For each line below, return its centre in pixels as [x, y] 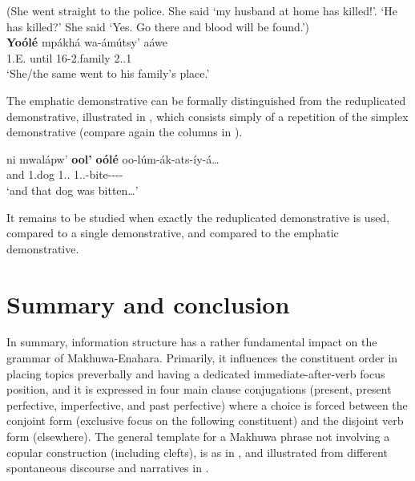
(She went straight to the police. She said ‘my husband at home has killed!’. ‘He [202, 10]
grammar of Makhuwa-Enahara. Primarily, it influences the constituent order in [202, 358]
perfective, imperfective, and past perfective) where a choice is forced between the [207, 404]
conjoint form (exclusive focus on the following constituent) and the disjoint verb [205, 420]
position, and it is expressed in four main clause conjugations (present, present [199, 389]
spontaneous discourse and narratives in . [108, 468]
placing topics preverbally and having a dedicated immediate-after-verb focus [196, 373]
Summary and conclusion [148, 303]
